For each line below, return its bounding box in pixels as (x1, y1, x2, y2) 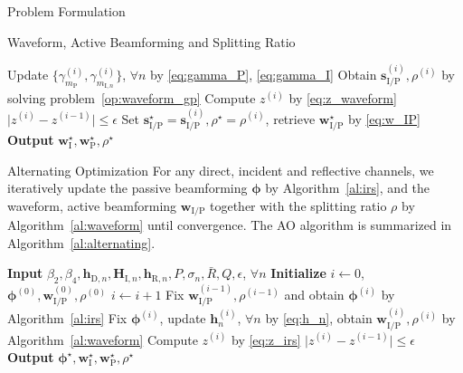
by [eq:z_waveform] (288, 89, 397, 108)
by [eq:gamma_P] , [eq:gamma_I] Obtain (150, 65, 377, 83)
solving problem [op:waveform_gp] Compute (7, 89, 256, 108)
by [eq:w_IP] (348, 109, 420, 128)
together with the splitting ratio (210, 196, 387, 215)
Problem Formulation (7, 2, 126, 20)
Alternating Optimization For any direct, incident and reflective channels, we (7, 160, 434, 179)
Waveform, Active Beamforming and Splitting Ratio (7, 32, 296, 51)
